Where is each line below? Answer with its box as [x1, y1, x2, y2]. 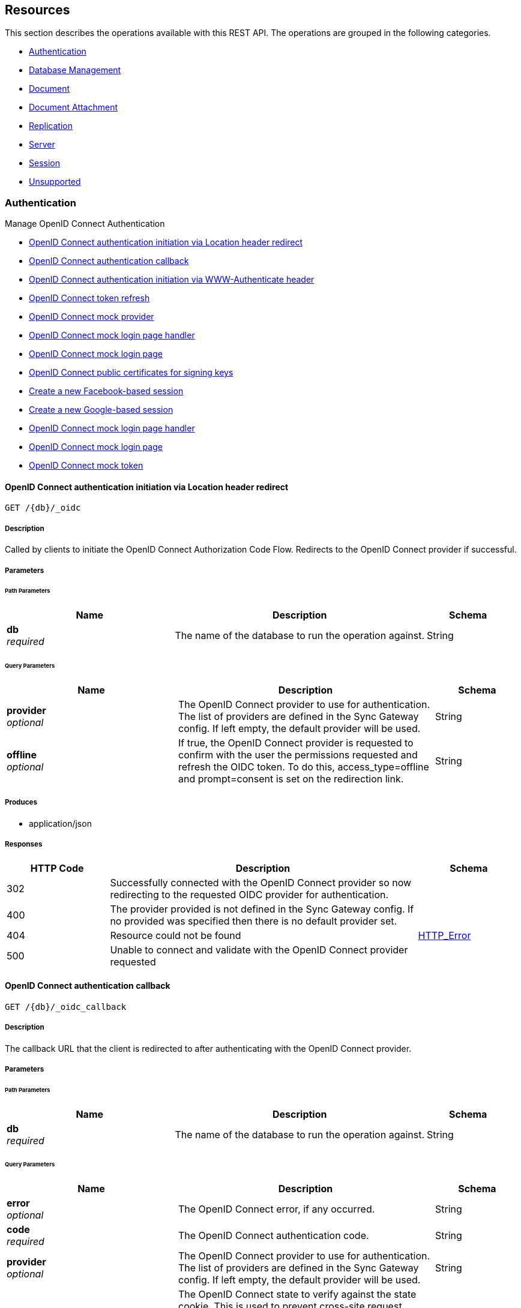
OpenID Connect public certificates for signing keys [29, 367, 233, 378]
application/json [29, 818, 92, 829]
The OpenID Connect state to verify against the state [178, 1288, 417, 1301]
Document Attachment [29, 102, 118, 113]
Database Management [29, 65, 121, 76]
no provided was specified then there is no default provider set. [110, 914, 397, 927]
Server [29, 139, 55, 150]
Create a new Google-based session [29, 404, 173, 415]
